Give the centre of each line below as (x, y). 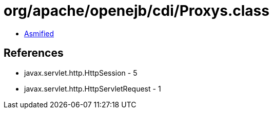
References (34, 53)
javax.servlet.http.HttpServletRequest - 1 (93, 88)
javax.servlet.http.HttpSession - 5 (81, 73)
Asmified (39, 33)
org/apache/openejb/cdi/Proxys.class (136, 11)
